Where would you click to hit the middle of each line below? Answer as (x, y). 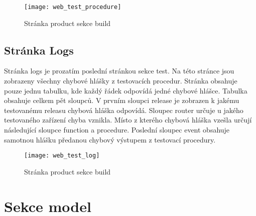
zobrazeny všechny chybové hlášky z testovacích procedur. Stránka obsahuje (121, 81)
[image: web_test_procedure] (73, 7)
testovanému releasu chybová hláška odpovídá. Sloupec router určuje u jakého (124, 110)
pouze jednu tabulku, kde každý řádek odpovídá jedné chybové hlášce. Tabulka (126, 90)
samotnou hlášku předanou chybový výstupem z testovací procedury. (110, 139)
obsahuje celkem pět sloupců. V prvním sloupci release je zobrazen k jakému (122, 100)
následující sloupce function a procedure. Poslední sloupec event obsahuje (117, 130)
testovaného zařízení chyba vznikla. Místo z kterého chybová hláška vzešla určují (128, 120)
